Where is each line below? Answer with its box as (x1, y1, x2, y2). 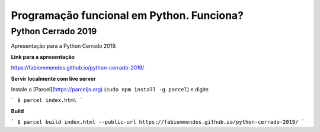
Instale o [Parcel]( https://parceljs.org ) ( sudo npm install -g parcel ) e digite (11, 85, 209, 93)
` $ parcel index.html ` (11, 97, 83, 104)
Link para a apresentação (11, 53, 75, 60)
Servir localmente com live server (11, 75, 96, 82)
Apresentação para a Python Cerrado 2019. (11, 42, 117, 49)
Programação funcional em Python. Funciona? (11, 9, 244, 22)
